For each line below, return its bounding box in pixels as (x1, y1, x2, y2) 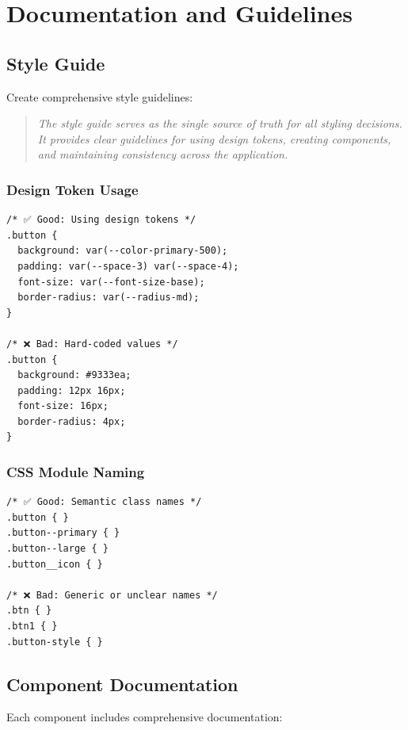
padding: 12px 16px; (17, 384, 126, 396)
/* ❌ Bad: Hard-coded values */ (6, 338, 178, 350)
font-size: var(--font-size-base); (17, 276, 205, 288)
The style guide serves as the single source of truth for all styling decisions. (37, 115, 402, 132)
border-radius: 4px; (17, 415, 126, 427)
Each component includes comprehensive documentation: (6, 709, 283, 725)
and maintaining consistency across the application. (37, 146, 288, 162)
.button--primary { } (6, 527, 120, 539)
